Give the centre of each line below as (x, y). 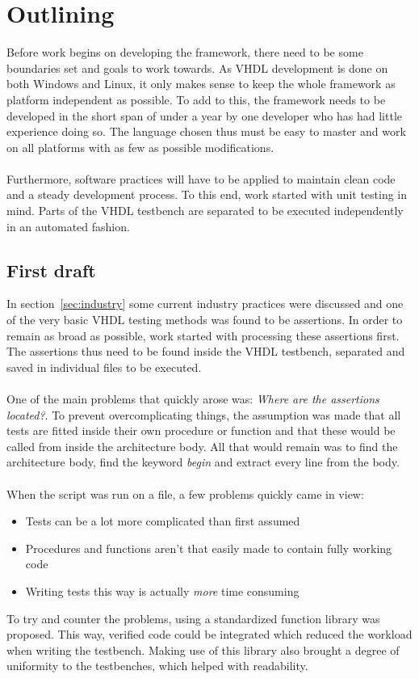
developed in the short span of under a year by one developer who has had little (205, 115)
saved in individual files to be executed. (104, 367)
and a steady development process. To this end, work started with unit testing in (207, 194)
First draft (51, 270)
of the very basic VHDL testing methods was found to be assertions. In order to (205, 320)
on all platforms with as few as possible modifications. (140, 147)
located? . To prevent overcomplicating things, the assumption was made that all (204, 414)
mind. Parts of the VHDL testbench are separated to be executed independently (205, 211)
